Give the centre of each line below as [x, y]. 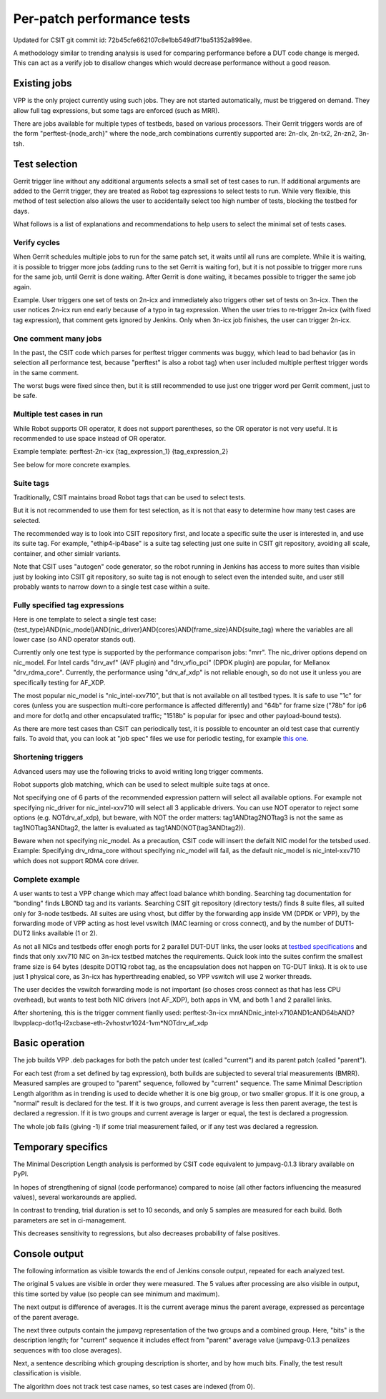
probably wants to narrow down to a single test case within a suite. [112, 587]
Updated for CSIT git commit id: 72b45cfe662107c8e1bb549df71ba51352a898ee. [133, 40]
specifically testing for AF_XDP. [59, 682]
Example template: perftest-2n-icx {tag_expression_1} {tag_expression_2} [121, 452]
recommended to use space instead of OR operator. [90, 438]
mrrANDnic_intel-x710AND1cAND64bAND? [292, 1013]
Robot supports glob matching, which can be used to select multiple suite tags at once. [142, 785]
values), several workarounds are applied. [75, 1197]
